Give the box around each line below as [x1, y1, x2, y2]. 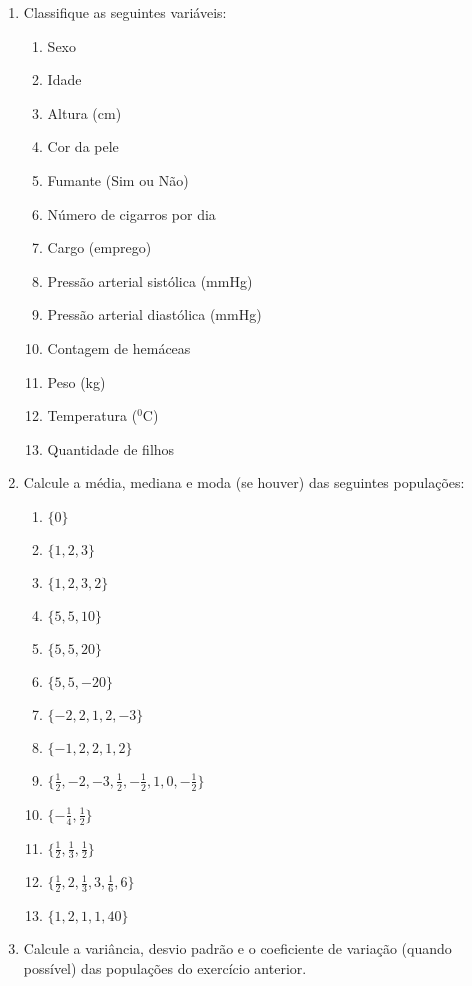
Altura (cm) [47, 102, 122, 123]
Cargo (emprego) [47, 237, 152, 258]
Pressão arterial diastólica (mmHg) [47, 304, 262, 325]
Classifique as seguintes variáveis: [23, 2, 227, 22]
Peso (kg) [47, 371, 106, 392]
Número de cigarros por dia [47, 203, 216, 224]
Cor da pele [47, 136, 119, 157]
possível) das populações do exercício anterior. [23, 957, 307, 978]
